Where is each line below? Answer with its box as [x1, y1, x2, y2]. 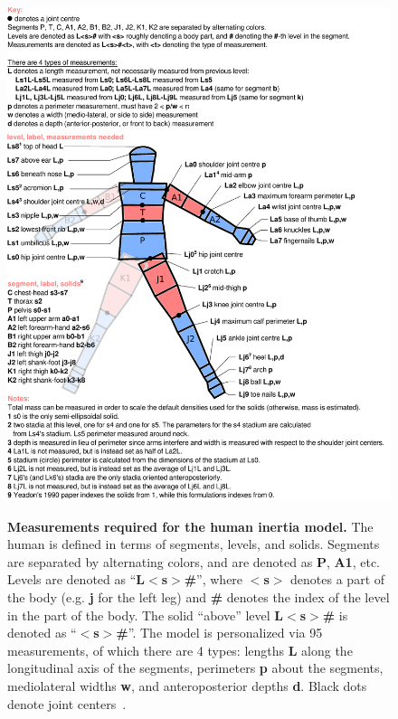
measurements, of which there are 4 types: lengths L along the [7, 640, 353, 659]
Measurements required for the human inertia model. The [7, 516, 374, 535]
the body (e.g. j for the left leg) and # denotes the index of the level [7, 587, 390, 606]
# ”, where [184, 570, 243, 589]
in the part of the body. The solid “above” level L [7, 605, 283, 624]
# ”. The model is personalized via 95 [116, 623, 323, 642]
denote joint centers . [7, 694, 127, 713]
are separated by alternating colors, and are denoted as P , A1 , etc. [7, 552, 380, 571]
